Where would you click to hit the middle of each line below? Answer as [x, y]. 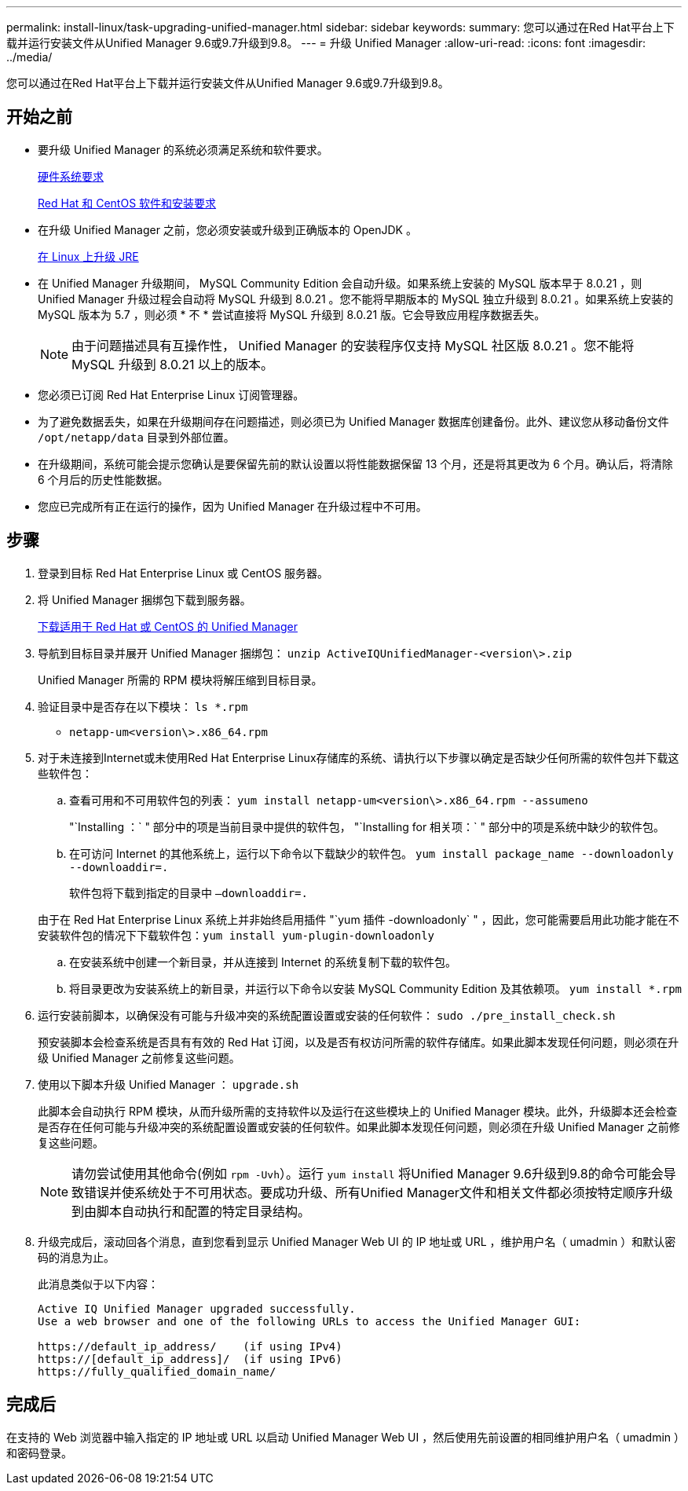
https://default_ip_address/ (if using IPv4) [190, 1346]
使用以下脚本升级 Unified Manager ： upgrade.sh [168, 1084]
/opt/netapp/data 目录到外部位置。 [136, 437]
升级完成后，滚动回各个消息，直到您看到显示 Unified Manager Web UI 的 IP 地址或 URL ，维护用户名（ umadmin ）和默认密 [357, 1241]
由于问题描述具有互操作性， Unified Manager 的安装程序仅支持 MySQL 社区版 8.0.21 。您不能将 [353, 345]
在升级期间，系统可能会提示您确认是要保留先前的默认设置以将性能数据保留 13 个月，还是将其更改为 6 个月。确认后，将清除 [355, 463]
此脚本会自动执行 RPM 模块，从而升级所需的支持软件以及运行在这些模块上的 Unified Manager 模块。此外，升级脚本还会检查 [358, 1111]
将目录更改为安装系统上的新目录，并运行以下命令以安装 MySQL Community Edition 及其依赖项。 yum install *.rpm [375, 988]
